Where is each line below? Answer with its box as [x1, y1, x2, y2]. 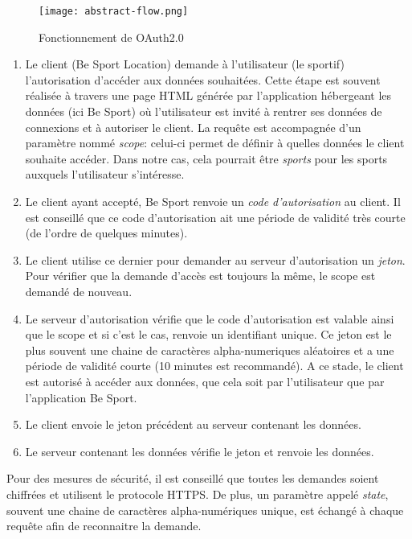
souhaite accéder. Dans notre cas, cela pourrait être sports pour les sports [25, 150, 388, 167]
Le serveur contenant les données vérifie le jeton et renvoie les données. [25, 442, 374, 459]
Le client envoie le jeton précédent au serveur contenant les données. [25, 416, 361, 433]
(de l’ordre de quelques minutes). [25, 224, 188, 241]
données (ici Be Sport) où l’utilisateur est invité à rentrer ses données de [25, 103, 382, 120]
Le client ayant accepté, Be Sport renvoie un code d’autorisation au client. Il [25, 193, 401, 209]
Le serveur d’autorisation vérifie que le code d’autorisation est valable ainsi [25, 310, 394, 327]
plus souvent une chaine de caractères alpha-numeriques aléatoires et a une [25, 341, 394, 358]
